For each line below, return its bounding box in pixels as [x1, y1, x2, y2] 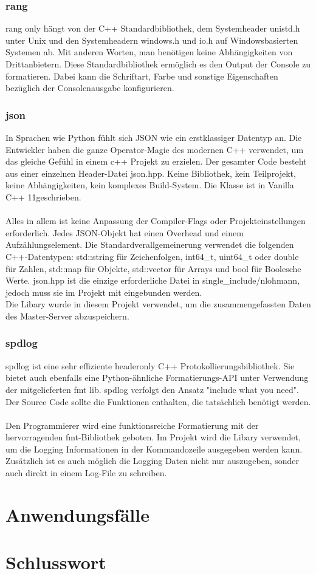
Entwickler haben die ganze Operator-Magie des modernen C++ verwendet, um [5, 143, 304, 155]
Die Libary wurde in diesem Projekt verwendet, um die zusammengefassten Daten [5, 298, 311, 310]
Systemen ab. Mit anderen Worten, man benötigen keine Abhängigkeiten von [5, 46, 293, 58]
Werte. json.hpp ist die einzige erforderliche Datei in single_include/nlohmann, [5, 274, 300, 287]
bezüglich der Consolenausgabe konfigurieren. [5, 81, 174, 94]
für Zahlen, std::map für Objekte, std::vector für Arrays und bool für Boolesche [5, 262, 301, 275]
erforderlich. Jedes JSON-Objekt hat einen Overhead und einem [5, 226, 244, 239]
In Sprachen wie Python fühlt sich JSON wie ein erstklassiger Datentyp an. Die [5, 131, 302, 143]
